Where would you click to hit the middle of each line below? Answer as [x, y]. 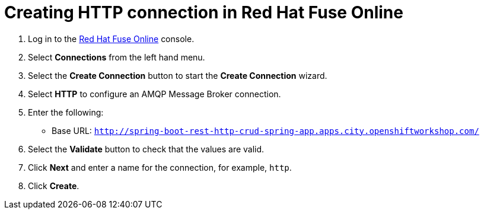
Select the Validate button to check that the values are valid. [146, 149]
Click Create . [54, 186]
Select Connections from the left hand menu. [117, 57]
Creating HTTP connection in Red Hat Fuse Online [204, 12]
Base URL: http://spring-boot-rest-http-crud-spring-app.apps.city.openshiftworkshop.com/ [265, 130]
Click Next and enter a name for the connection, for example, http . [160, 167]
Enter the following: [66, 112]
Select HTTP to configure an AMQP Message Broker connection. [155, 94]
